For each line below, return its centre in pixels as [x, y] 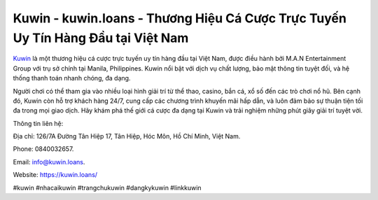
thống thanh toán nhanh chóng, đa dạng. [72, 78]
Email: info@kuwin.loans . [49, 162]
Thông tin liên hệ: [38, 123]
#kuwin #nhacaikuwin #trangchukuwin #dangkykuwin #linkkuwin [107, 187]
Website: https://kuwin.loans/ [55, 175]
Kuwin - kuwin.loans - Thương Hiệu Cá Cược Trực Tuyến [180, 18]
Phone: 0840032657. [43, 149]
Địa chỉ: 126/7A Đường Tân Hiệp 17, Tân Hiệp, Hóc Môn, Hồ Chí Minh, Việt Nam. [127, 136]
